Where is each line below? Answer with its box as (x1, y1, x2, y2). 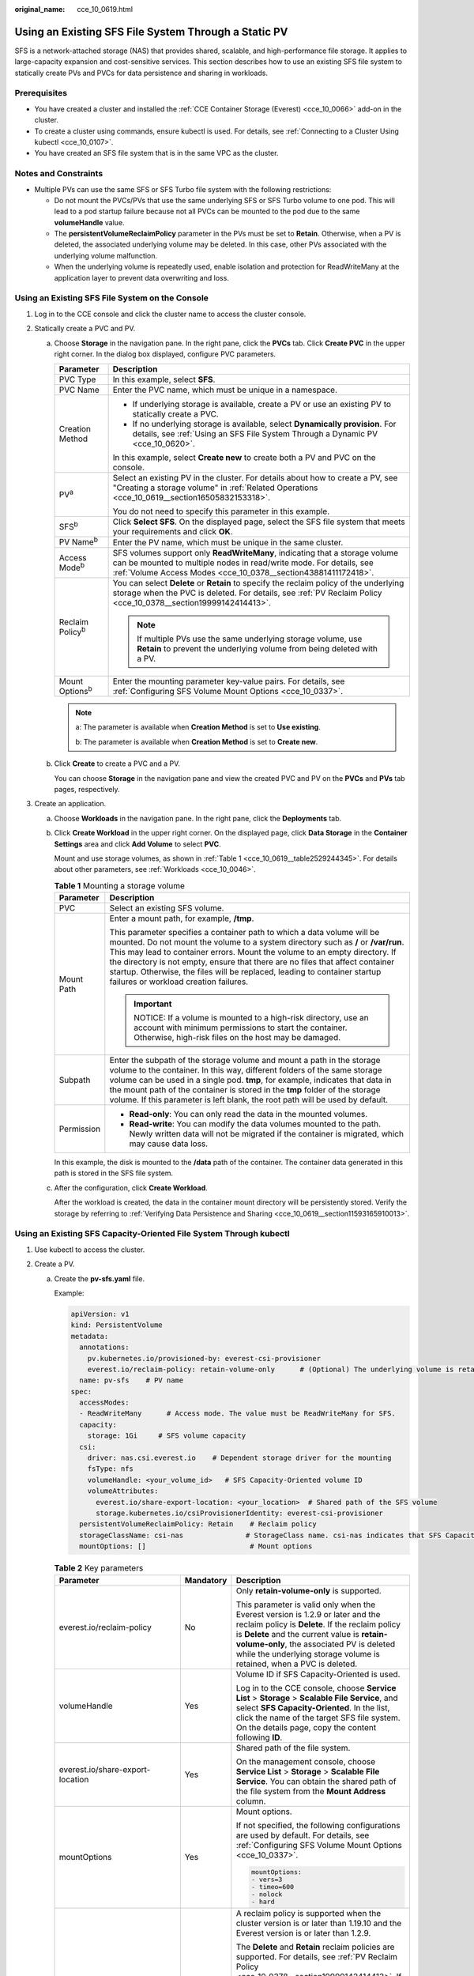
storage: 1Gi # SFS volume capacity (87, 1431, 246, 1440)
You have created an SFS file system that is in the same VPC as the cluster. (34, 149, 279, 158)
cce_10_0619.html (77, 5, 134, 13)
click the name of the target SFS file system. (235, 1712, 401, 1723)
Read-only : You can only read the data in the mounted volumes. (129, 1109, 368, 1120)
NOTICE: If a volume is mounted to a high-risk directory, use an (134, 1013, 369, 1024)
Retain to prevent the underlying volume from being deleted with (137, 643, 378, 654)
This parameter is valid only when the (235, 1599, 376, 1610)
